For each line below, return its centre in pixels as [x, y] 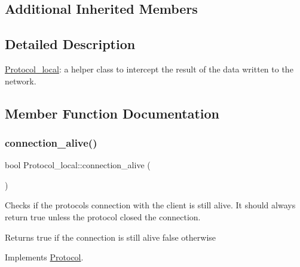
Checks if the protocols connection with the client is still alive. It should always [150, 205]
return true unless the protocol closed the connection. [103, 216]
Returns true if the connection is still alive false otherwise [111, 237]
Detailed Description [70, 44]
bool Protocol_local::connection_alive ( [78, 165]
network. [21, 81]
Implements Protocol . [44, 257]
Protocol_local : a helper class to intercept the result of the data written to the [149, 69]
